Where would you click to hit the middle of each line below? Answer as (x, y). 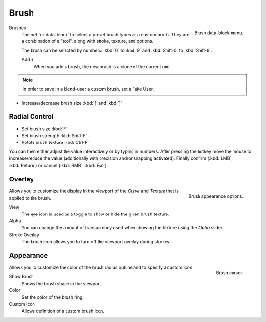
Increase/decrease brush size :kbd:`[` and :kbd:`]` (72, 103)
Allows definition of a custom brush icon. (63, 311)
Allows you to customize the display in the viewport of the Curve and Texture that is (94, 191)
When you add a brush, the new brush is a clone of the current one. (102, 66)
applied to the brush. (30, 198)
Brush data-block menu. (219, 33)
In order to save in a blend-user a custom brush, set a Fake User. (88, 89)
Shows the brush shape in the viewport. (62, 283)
